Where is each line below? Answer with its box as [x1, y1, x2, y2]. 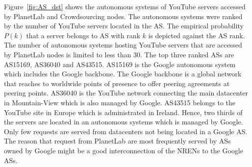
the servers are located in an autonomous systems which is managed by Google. [4, 117, 243, 127]
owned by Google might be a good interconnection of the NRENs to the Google [4, 145, 243, 155]
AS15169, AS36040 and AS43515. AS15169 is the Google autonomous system [4, 59, 236, 69]
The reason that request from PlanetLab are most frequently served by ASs [4, 136, 231, 146]
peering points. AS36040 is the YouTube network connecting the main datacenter [4, 88, 249, 98]
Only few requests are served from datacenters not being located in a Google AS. [4, 126, 248, 136]
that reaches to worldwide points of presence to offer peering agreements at [4, 78, 230, 88]
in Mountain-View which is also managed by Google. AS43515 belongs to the [4, 97, 236, 107]
